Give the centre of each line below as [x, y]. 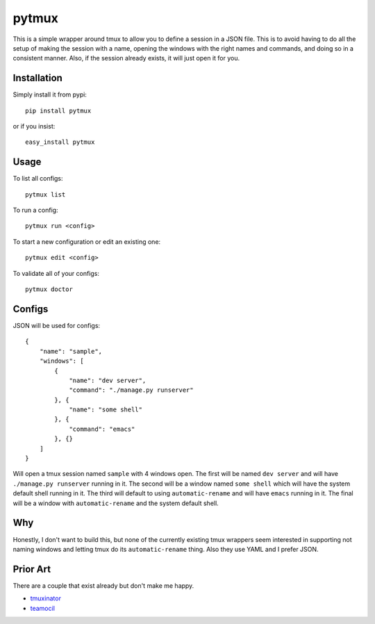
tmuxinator [46, 598]
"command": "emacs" [102, 429]
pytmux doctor [49, 289]
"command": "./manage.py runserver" [131, 390]
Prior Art [32, 569]
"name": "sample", [71, 351]
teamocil [43, 608]
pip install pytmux [58, 110]
